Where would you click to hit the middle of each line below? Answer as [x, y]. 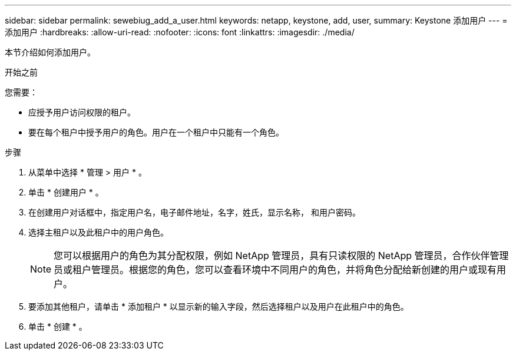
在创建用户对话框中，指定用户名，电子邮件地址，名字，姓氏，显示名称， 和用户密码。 [194, 212]
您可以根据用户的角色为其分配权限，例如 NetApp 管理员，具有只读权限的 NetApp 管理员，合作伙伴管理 [281, 256]
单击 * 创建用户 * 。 [66, 192]
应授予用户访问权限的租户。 [82, 112]
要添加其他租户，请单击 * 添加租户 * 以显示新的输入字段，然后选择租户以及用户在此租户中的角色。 [219, 306]
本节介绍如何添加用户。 [50, 52]
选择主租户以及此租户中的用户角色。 [98, 232]
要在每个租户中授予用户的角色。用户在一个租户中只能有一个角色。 [156, 132]
